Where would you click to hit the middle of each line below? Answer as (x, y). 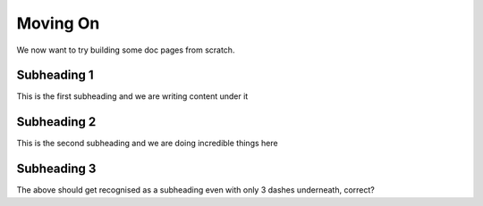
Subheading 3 (56, 169)
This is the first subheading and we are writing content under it (132, 96)
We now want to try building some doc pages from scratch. (126, 50)
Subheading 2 (56, 122)
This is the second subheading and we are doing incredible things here (147, 144)
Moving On (58, 23)
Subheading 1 (55, 75)
